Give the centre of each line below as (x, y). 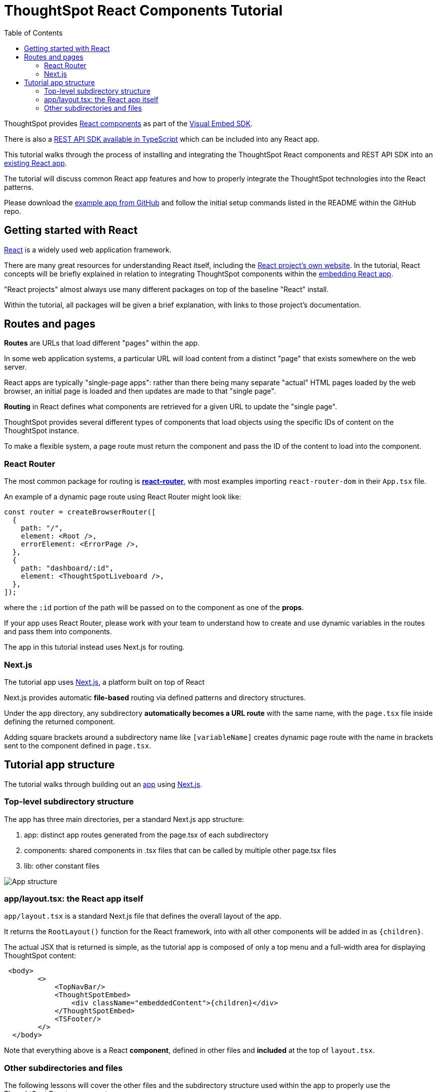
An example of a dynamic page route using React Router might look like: (123, 497)
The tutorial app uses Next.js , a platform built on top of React (104, 682)
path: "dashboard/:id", (67, 568)
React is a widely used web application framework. (88, 249)
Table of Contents (33, 33)
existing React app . (35, 163)
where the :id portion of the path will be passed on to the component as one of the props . (154, 608)
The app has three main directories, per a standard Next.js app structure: (124, 819)
